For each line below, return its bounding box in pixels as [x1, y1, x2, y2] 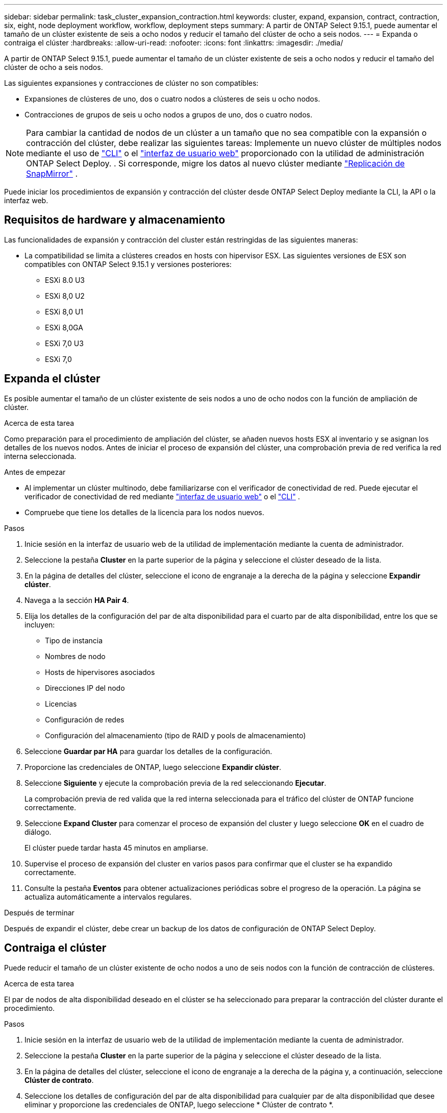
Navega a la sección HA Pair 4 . [24, 595, 129, 604]
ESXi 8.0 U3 [45, 275, 85, 284]
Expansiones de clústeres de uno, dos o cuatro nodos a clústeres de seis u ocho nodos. [24, 94, 320, 103]
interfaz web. [4, 196, 48, 205]
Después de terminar [4, 908, 74, 917]
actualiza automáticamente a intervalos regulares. [24, 892, 192, 901]
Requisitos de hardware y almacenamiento [4, 213, 226, 227]
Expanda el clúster [4, 372, 101, 385]
